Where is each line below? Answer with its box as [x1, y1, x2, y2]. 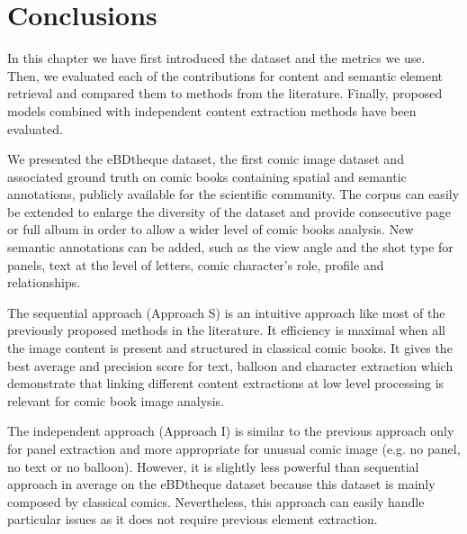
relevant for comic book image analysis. [7, 391, 224, 410]
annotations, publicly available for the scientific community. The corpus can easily [7, 185, 460, 204]
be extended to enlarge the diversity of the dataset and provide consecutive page [7, 202, 452, 221]
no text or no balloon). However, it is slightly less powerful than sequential [7, 457, 419, 475]
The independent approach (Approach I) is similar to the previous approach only [7, 421, 454, 440]
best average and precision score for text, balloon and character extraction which [7, 356, 454, 375]
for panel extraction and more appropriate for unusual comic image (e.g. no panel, [7, 439, 461, 457]
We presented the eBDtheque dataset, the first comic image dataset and [7, 149, 404, 168]
